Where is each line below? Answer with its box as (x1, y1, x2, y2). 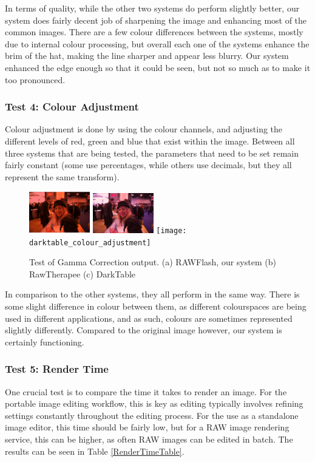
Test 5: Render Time (5, 361, 109, 376)
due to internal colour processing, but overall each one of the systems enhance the (5, 37, 310, 50)
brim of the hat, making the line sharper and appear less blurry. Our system (5, 49, 289, 62)
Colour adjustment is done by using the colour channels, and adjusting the (5, 123, 283, 135)
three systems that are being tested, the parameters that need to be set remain (5, 146, 299, 159)
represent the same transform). (5, 170, 120, 183)
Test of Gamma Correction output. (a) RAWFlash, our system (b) (29, 256, 276, 268)
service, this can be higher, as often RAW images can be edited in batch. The (5, 433, 293, 446)
